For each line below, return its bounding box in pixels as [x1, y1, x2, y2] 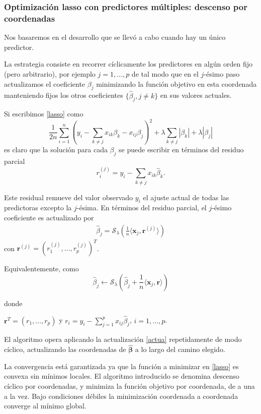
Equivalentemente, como [4, 263, 79, 274]
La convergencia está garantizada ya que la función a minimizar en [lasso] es [4, 361, 239, 371]
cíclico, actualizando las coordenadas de [4, 344, 126, 354]
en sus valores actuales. [160, 90, 232, 100]
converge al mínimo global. [4, 400, 86, 411]
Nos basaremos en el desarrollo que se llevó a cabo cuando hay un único [4, 32, 226, 42]
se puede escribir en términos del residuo [119, 144, 244, 155]
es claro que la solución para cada [4, 144, 108, 155]
